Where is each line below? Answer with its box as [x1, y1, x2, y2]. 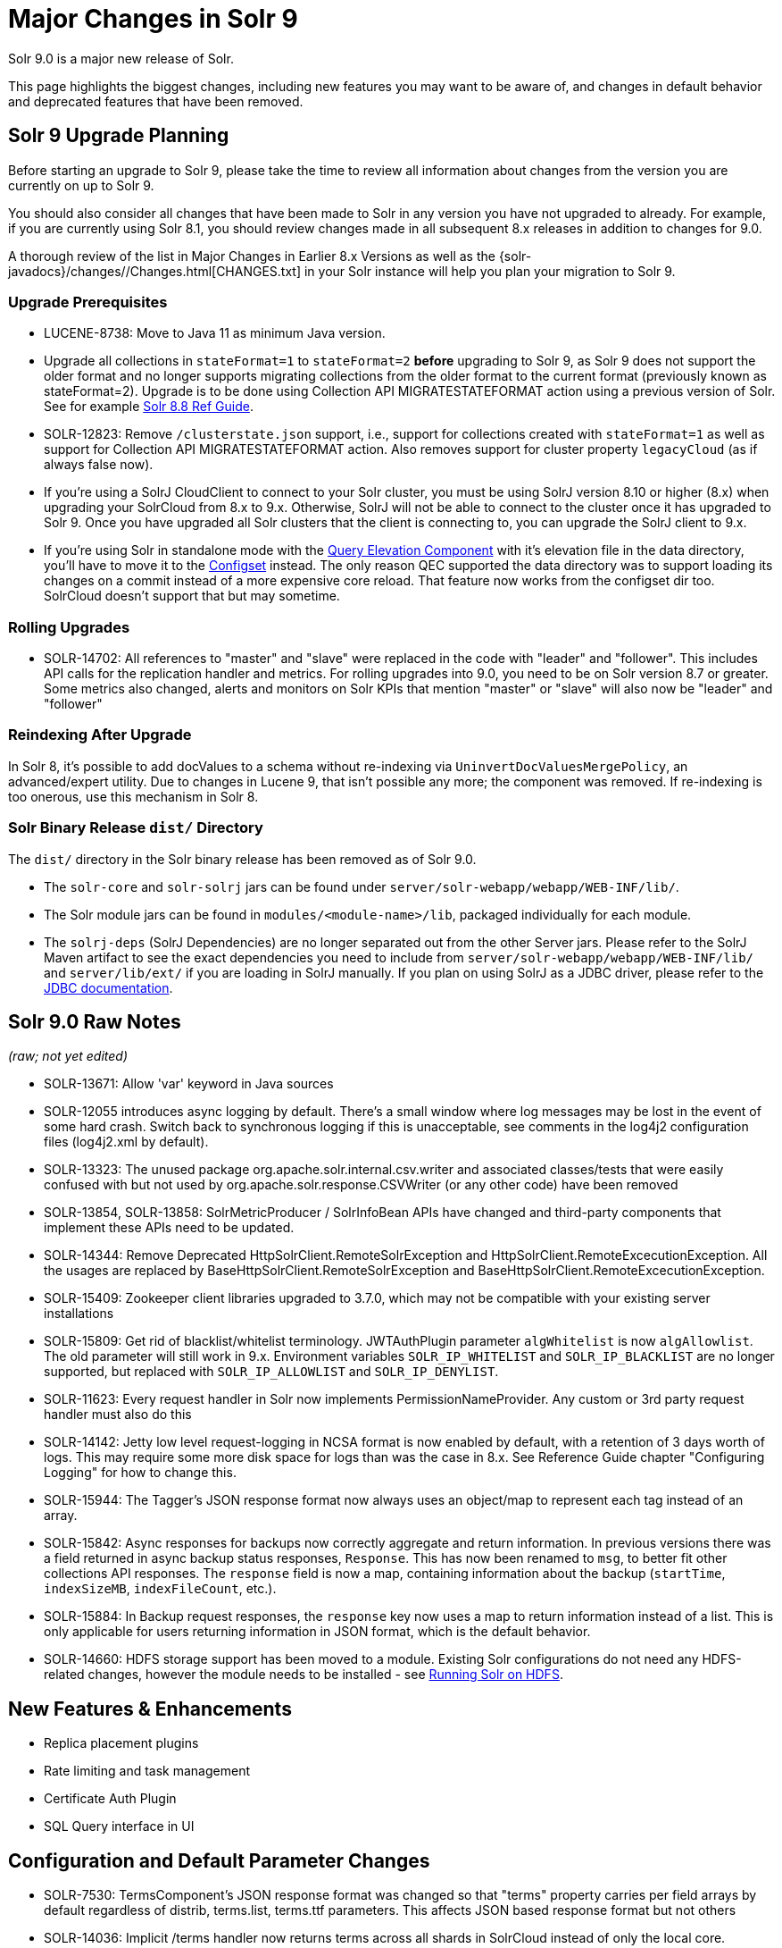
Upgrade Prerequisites [8, 292, 168, 311]
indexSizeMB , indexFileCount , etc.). [44, 1581, 277, 1597]
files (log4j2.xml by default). [44, 1134, 209, 1150]
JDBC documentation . [44, 979, 173, 995]
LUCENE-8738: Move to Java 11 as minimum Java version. [44, 325, 386, 341]
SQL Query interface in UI [44, 1818, 195, 1835]
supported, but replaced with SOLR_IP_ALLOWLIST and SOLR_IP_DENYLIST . [44, 1364, 499, 1380]
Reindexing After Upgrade [8, 726, 192, 744]
